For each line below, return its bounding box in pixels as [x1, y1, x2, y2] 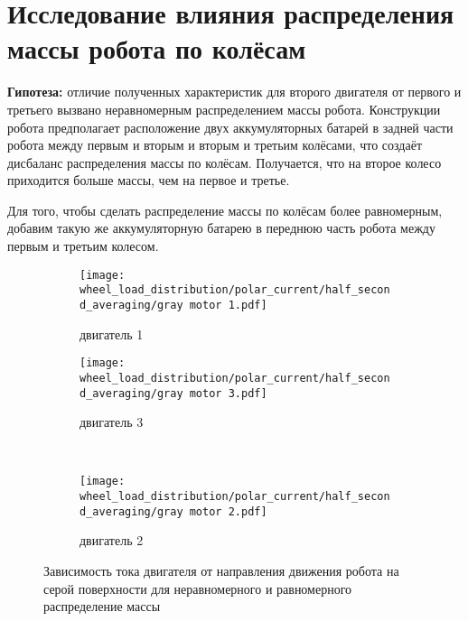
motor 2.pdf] [189, 505, 267, 518]
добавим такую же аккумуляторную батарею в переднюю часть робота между [7, 218, 435, 237]
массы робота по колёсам [7, 30, 306, 67]
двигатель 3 [80, 412, 144, 431]
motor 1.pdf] [189, 298, 267, 311]
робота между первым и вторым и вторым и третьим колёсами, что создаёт [7, 135, 423, 154]
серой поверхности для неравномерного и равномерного [43, 579, 352, 598]
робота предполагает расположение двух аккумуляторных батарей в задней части [7, 117, 454, 136]
